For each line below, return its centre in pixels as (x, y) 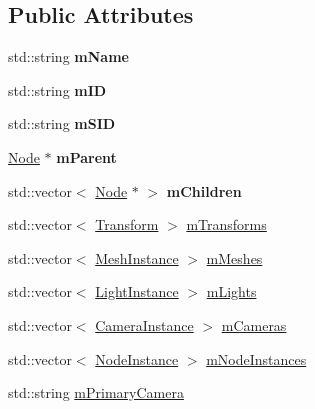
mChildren (204, 190)
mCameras (254, 324)
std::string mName (68, 56)
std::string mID (57, 89)
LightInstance (137, 291)
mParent (86, 156)
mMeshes (234, 257)
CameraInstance (144, 324)
